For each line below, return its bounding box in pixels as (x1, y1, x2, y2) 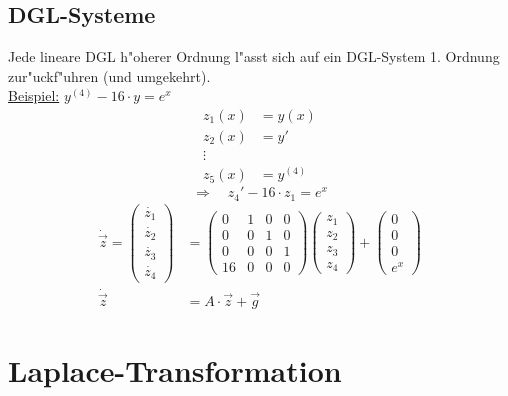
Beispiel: (8, 85, 60, 106)
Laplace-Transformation (8, 350, 342, 391)
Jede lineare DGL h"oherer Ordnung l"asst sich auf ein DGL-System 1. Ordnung (8, 46, 500, 67)
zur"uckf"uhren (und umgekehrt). (8, 65, 211, 86)
